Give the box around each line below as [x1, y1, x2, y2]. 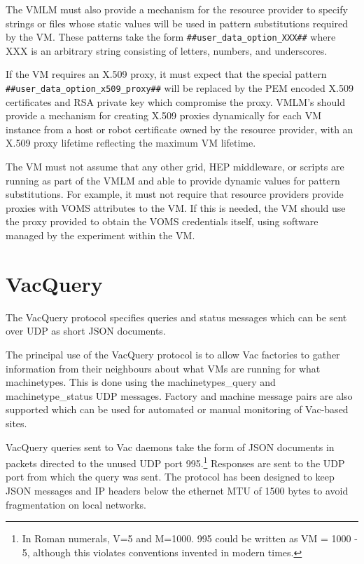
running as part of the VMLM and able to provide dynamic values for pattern [6, 173, 340, 187]
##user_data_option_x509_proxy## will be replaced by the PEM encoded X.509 [6, 81, 353, 95]
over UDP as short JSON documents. [6, 323, 166, 338]
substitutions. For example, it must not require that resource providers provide [6, 187, 344, 201]
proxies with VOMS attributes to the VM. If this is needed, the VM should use [6, 200, 346, 215]
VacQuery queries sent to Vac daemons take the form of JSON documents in [6, 439, 335, 454]
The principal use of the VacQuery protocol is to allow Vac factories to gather [6, 347, 340, 361]
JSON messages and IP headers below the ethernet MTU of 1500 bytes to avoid [6, 483, 349, 497]
